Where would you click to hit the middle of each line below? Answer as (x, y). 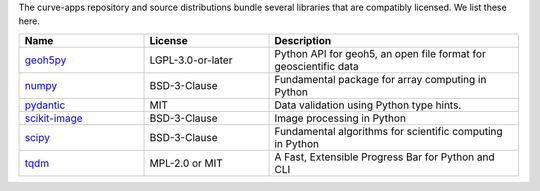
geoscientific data (316, 66)
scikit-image (54, 118)
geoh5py (45, 60)
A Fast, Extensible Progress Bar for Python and (384, 157)
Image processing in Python (340, 118)
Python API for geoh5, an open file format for (380, 53)
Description (303, 40)
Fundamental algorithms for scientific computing (389, 131)
